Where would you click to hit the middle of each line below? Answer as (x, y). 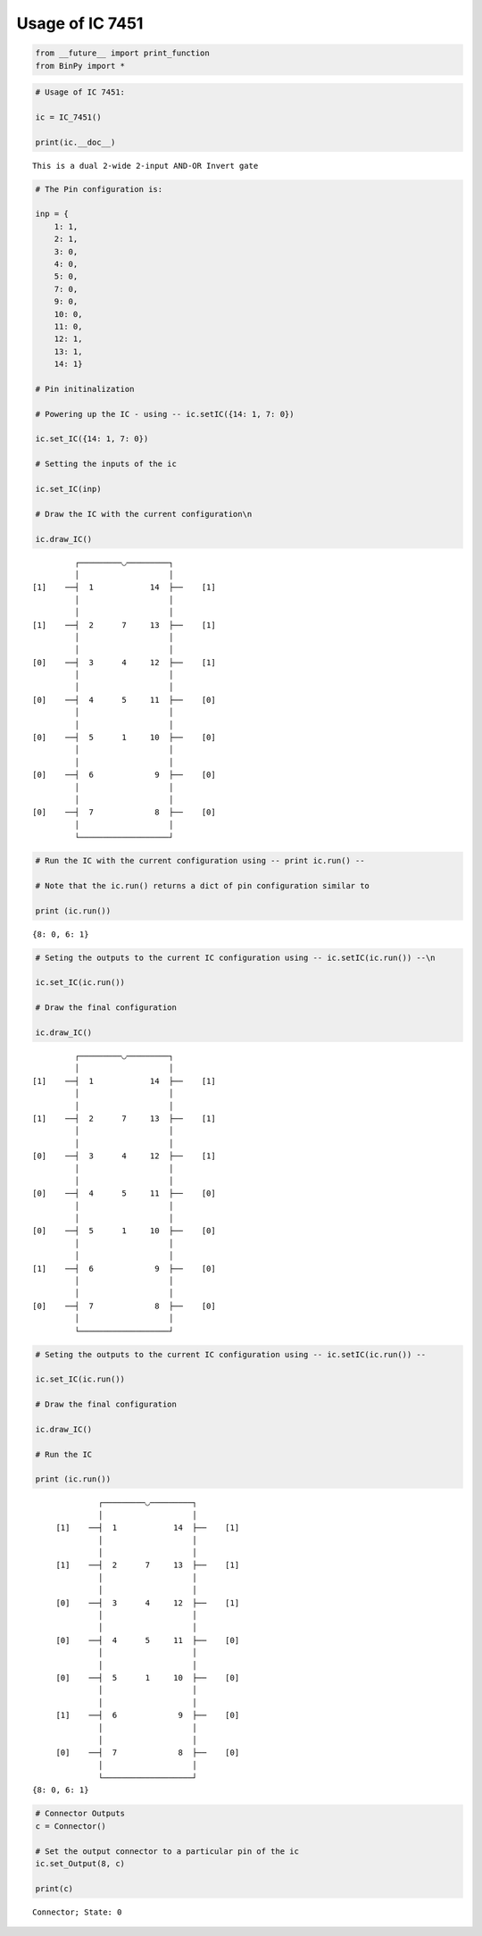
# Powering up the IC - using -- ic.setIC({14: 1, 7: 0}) (165, 414)
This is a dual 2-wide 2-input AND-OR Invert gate (145, 166)
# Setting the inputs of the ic (106, 464)
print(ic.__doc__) (75, 142)
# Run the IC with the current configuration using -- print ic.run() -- (200, 861)
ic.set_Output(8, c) (80, 1863)
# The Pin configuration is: (99, 189)
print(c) (54, 1888)
